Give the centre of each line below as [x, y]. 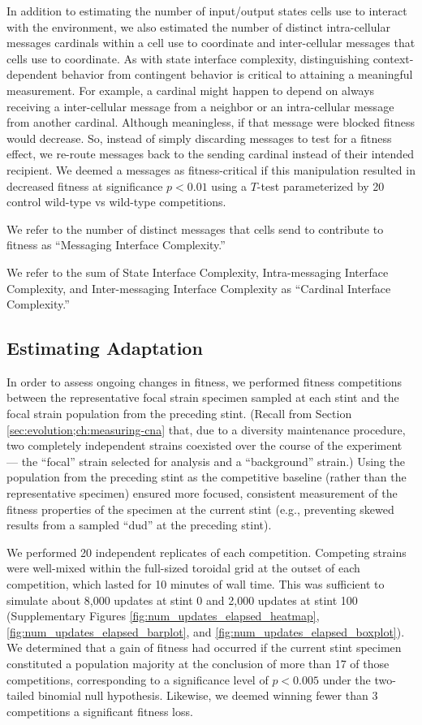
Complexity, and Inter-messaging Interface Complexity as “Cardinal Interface [199, 288]
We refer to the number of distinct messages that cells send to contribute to [195, 229]
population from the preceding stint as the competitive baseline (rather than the [207, 477]
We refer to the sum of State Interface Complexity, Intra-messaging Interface [198, 272]
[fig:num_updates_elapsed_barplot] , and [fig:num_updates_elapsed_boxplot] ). [206, 631]
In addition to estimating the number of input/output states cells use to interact [207, 11]
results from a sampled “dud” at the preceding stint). [139, 525]
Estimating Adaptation [105, 348]
